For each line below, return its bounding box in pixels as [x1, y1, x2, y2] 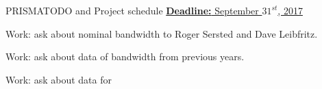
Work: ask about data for [5, 72, 112, 86]
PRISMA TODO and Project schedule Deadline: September [5, 3, 259, 17]
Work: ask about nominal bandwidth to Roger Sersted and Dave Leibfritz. [5, 26, 318, 40]
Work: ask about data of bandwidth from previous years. [5, 49, 245, 64]
